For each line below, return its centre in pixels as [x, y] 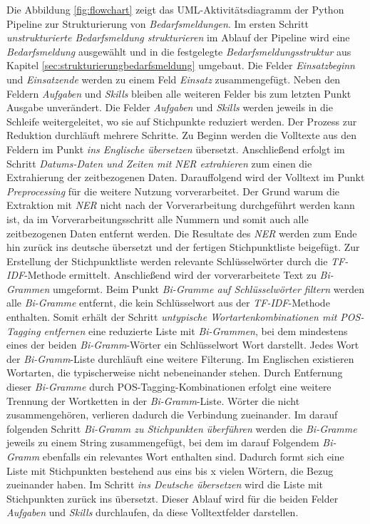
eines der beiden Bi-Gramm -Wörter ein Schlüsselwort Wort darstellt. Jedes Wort [183, 345]
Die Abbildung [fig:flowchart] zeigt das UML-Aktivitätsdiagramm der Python [175, 9]
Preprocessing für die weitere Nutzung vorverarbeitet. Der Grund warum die [173, 191]
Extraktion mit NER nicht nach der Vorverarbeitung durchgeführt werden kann [181, 205]
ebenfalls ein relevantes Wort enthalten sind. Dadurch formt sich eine [193, 456]
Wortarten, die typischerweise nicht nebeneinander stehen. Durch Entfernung [175, 373]
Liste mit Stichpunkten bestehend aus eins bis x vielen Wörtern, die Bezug [170, 470]
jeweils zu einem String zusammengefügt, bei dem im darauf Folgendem [163, 442]
